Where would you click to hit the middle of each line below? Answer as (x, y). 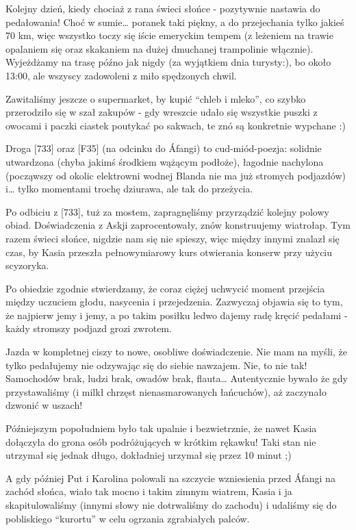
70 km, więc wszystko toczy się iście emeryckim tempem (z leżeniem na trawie (169, 35)
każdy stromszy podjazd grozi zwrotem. (89, 328)
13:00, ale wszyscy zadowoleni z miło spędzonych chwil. (121, 75)
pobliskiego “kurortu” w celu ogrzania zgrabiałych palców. (128, 518)
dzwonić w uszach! (44, 405)
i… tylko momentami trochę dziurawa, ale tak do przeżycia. (129, 189)
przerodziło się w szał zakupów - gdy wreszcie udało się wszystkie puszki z (162, 112)
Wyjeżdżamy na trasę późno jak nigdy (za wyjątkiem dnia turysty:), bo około (168, 62)
